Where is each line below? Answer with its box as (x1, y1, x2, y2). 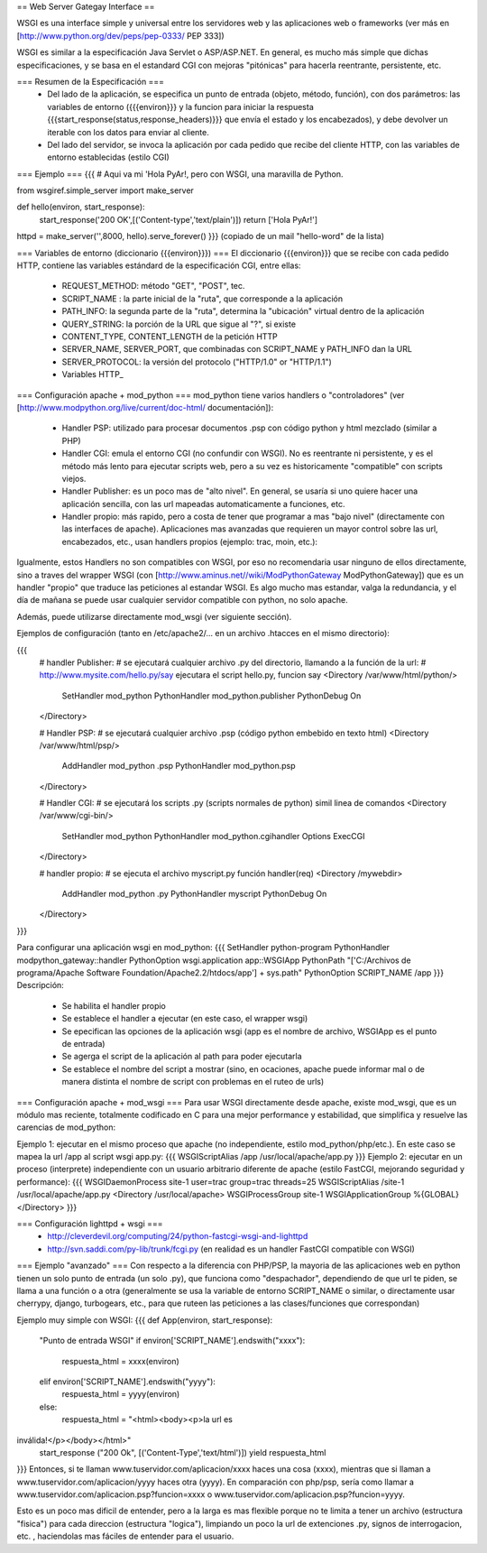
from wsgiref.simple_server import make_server (16, 185, 194, 196)
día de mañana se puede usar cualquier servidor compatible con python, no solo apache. (16, 595, 349, 605)
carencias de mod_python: (16, 1122, 116, 1132)
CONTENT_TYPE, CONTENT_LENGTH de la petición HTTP (61, 330, 279, 342)
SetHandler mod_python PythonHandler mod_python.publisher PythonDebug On (61, 690, 362, 701)
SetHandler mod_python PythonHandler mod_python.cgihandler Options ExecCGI (61, 830, 365, 841)
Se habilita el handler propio (61, 1000, 167, 1011)
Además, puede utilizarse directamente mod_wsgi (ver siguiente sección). (16, 611, 292, 622)
